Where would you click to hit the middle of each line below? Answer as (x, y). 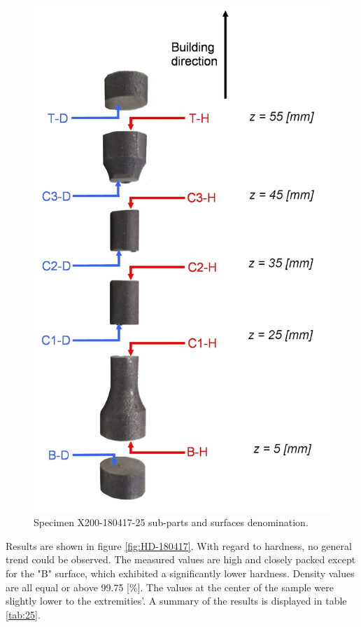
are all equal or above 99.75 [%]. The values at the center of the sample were (170, 587)
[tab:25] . (23, 614)
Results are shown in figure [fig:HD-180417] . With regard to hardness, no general (179, 545)
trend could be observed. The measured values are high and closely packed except (181, 559)
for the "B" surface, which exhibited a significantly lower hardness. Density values (180, 573)
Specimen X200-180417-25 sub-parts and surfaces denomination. (171, 522)
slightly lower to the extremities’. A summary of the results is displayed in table (176, 601)
